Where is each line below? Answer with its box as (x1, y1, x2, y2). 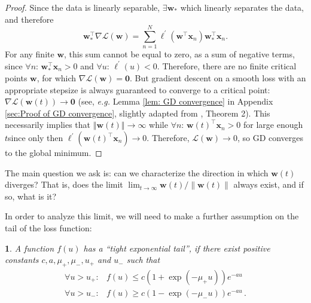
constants (5, 253, 39, 266)
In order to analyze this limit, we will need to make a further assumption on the (5, 210, 299, 222)
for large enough (243, 118, 303, 131)
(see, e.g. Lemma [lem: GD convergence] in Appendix (78, 95, 273, 108)
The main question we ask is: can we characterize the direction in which (5, 166, 269, 179)
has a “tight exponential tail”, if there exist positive (83, 241, 270, 254)
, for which (36, 72, 77, 84)
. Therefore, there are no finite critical (157, 59, 297, 72)
